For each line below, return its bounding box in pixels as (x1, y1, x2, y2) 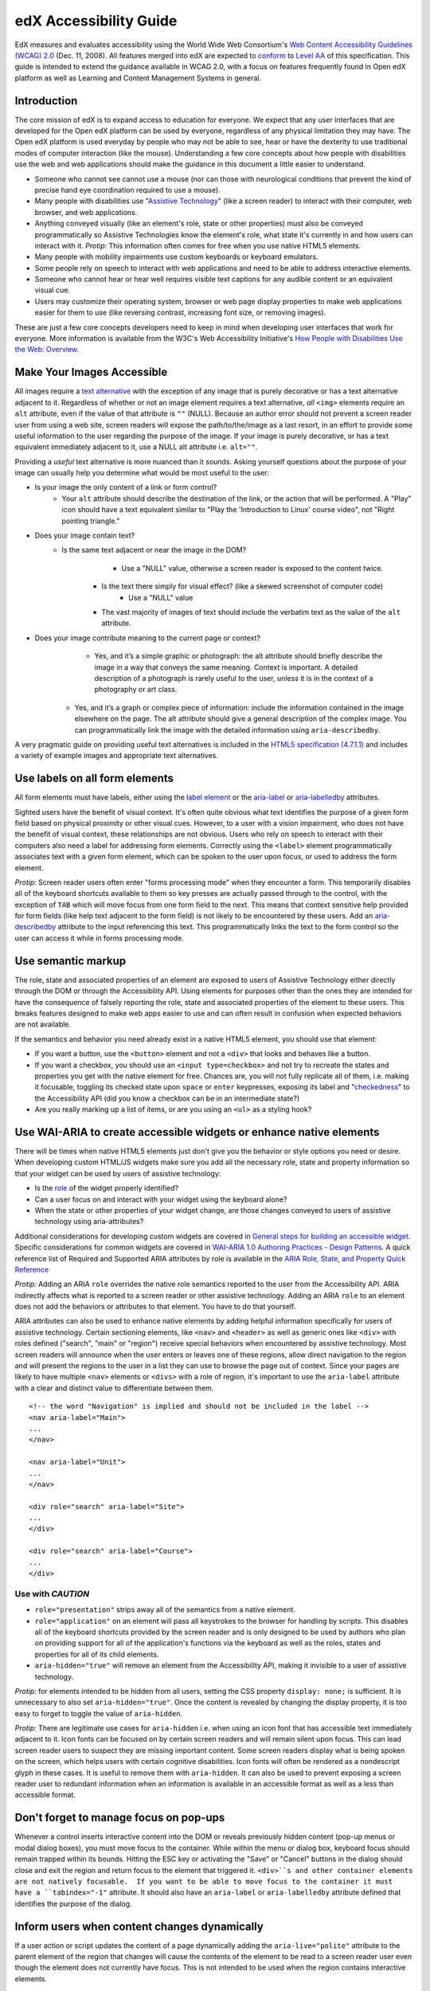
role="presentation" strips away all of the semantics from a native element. (34, 1605, 296, 1614)
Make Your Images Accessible (14, 366, 168, 379)
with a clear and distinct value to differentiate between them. (14, 1383, 214, 1393)
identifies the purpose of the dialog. (14, 1899, 132, 1908)
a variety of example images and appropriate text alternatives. (14, 751, 219, 761)
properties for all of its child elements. (34, 1649, 159, 1659)
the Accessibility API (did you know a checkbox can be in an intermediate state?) (34, 1093, 300, 1103)
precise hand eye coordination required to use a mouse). (34, 185, 221, 194)
